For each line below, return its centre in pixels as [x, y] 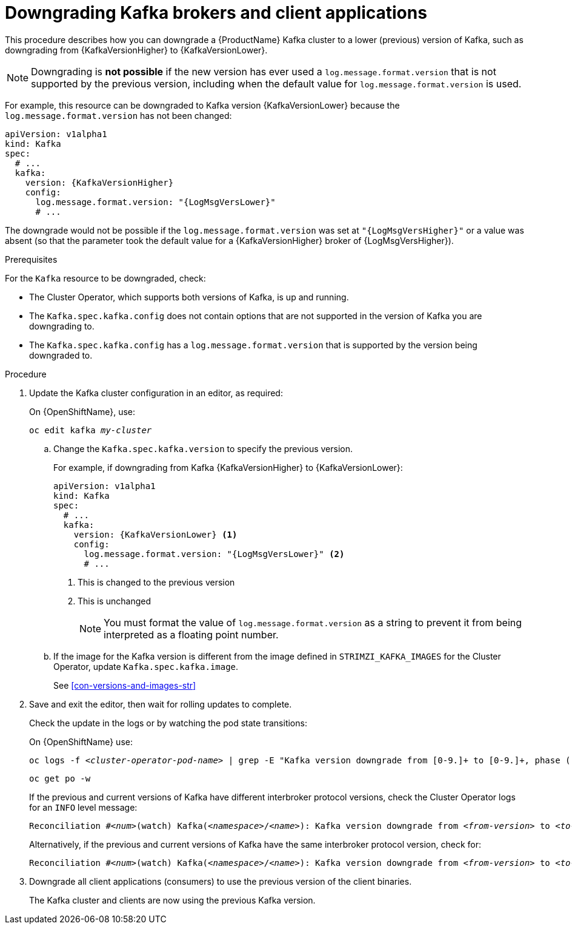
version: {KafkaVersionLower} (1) [155, 534]
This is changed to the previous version [156, 582]
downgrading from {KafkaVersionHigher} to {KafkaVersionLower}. [136, 50]
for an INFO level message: [83, 807]
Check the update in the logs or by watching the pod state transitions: [168, 723]
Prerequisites [31, 259]
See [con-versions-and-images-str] [125, 685]
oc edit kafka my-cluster [91, 430]
